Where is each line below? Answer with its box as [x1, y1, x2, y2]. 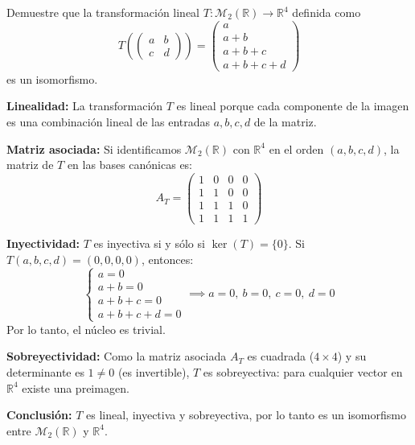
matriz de [6, 156, 54, 173]
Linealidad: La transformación [6, 97, 163, 114]
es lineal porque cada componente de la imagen [176, 97, 409, 114]
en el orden [269, 140, 324, 157]
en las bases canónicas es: [67, 156, 193, 173]
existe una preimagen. [22, 379, 129, 396]
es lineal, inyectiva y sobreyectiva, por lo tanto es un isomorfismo [86, 406, 406, 423]
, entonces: [141, 250, 194, 267]
